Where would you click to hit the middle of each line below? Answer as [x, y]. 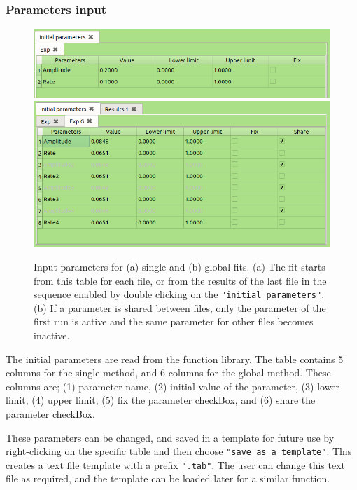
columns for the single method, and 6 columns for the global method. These [168, 373]
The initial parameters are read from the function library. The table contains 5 [175, 359]
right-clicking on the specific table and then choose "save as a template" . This [179, 451]
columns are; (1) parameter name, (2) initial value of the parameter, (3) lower [173, 386]
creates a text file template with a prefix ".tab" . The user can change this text [176, 464]
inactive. [52, 335]
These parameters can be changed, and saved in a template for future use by [170, 437]
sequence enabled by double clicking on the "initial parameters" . [179, 294]
